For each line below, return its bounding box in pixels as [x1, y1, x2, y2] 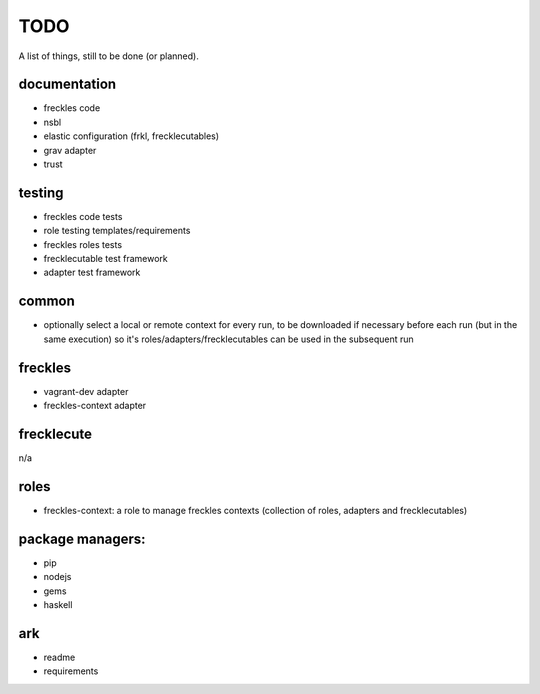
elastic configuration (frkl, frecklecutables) [43, 130, 220, 142]
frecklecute [18, 425, 93, 442]
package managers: [18, 530, 146, 547]
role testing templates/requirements [43, 225, 191, 237]
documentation [18, 76, 117, 93]
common [18, 293, 75, 310]
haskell [43, 598, 73, 610]
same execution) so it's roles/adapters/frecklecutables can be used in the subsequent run [43, 333, 414, 345]
